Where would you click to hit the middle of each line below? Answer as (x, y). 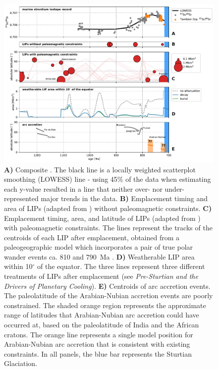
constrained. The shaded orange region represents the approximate (105, 305)
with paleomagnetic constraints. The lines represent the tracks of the (108, 228)
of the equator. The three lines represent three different (121, 266)
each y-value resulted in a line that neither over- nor (83, 188)
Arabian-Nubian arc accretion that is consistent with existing (97, 344)
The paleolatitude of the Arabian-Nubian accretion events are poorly (109, 295)
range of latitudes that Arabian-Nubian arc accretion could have (102, 315)
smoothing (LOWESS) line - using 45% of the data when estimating (108, 179)
